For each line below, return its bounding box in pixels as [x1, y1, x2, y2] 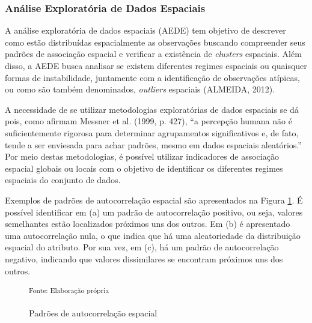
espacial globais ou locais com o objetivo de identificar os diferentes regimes [5, 161, 283, 174]
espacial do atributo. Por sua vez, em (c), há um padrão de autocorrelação [5, 241, 279, 253]
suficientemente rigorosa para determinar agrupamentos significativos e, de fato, [5, 126, 299, 139]
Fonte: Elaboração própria [29, 285, 109, 295]
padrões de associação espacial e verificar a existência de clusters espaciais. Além [5, 47, 302, 60]
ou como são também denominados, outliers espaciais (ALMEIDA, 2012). [5, 83, 275, 95]
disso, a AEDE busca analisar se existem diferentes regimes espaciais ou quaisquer [5, 59, 307, 71]
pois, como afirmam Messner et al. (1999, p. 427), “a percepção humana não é [5, 115, 292, 127]
